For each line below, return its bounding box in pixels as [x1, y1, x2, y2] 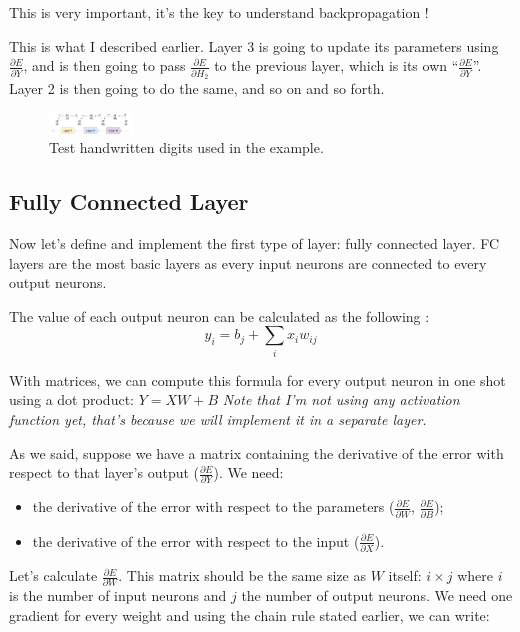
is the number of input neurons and [9, 585, 227, 606]
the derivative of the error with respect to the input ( [32, 530, 360, 551]
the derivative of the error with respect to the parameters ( [32, 496, 395, 517]
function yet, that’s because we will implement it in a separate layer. [9, 408, 427, 429]
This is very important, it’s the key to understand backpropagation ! [9, 2, 429, 22]
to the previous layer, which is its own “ [214, 55, 459, 76]
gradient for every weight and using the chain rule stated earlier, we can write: [9, 604, 490, 625]
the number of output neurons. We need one [241, 585, 513, 606]
